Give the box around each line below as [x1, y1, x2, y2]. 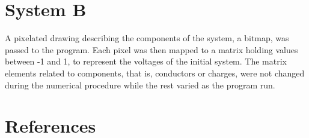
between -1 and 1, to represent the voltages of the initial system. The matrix [5, 55, 287, 68]
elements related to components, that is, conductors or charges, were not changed [5, 66, 305, 79]
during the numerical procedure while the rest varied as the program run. [5, 78, 275, 91]
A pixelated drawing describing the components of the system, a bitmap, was [5, 32, 289, 44]
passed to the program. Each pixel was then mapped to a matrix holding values [5, 43, 298, 56]
